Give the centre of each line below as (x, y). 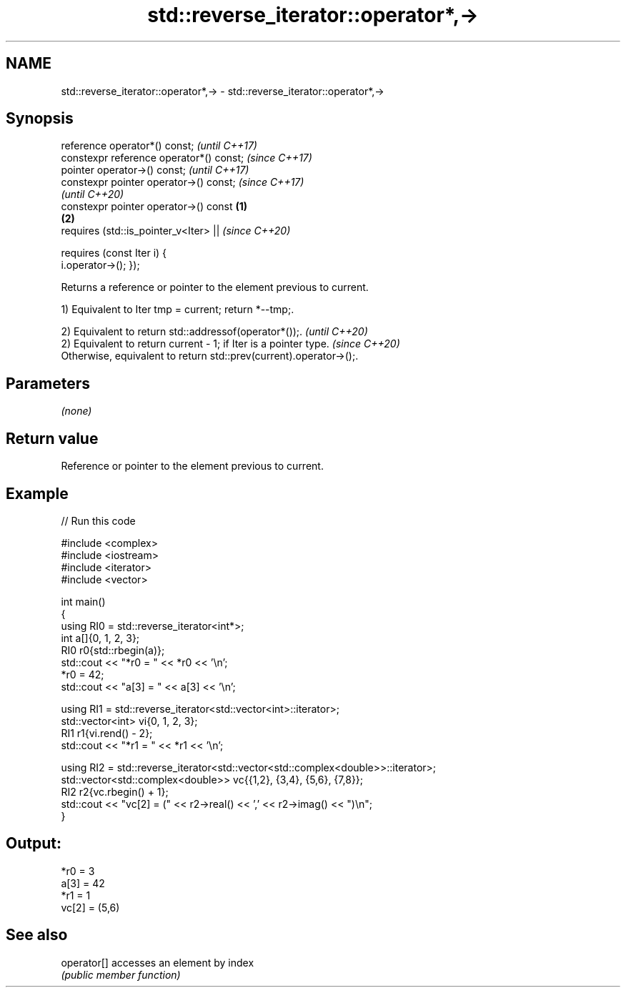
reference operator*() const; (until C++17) (159, 146)
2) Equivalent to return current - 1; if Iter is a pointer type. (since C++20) (230, 344)
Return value (52, 438)
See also (37, 935)
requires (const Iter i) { (114, 253)
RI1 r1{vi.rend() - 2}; (107, 733)
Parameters (48, 383)
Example (37, 493)
